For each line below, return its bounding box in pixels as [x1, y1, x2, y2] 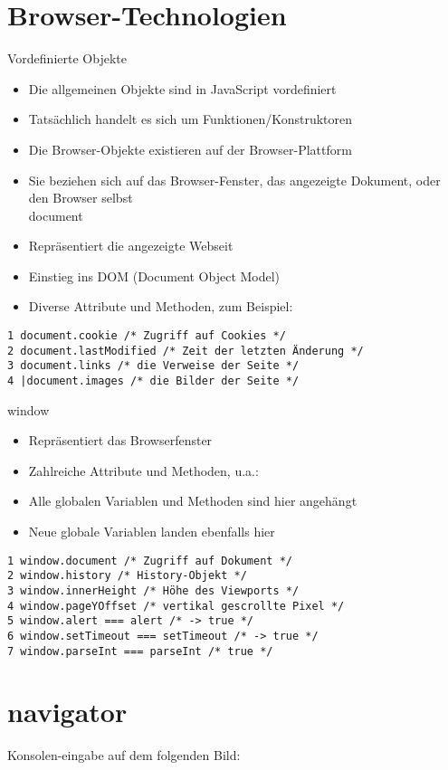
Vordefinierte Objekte [7, 49, 127, 68]
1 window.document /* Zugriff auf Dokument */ [7, 554, 292, 567]
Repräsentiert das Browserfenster [28, 431, 213, 450]
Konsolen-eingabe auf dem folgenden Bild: [7, 746, 241, 765]
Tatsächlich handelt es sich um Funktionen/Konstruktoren [28, 109, 353, 128]
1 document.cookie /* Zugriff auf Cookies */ [7, 329, 286, 343]
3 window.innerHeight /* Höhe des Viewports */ [7, 584, 300, 597]
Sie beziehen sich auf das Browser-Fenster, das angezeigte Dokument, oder [28, 170, 441, 189]
